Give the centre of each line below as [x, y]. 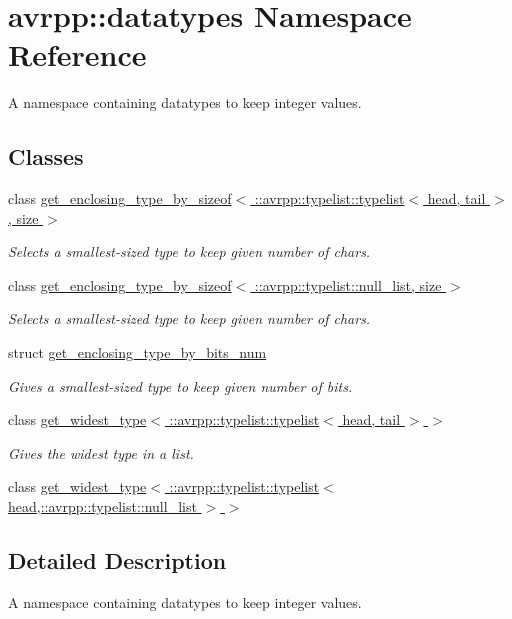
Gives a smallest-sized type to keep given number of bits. [180, 385]
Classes [46, 156]
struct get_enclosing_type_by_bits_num [137, 352]
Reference [77, 54]
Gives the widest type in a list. [101, 452]
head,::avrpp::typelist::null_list [102, 506]
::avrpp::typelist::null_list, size [348, 284]
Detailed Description [117, 560]
